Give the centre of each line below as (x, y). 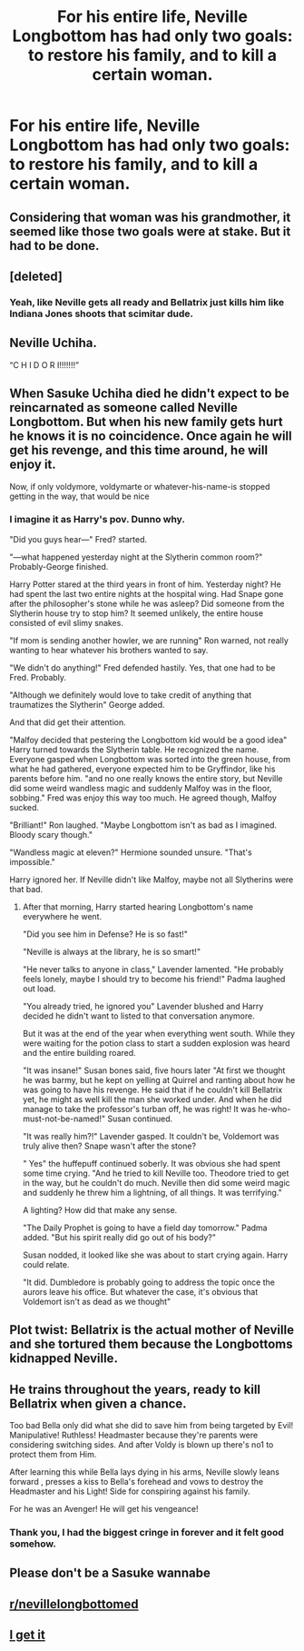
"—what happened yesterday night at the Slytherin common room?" (136, 557)
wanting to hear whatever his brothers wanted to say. (109, 650)
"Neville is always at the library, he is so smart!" (112, 951)
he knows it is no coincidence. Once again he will (151, 437)
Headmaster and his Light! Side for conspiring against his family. (130, 1491)
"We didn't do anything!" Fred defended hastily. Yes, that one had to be (142, 667)
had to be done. (54, 246)
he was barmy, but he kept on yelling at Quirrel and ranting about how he (159, 1079)
